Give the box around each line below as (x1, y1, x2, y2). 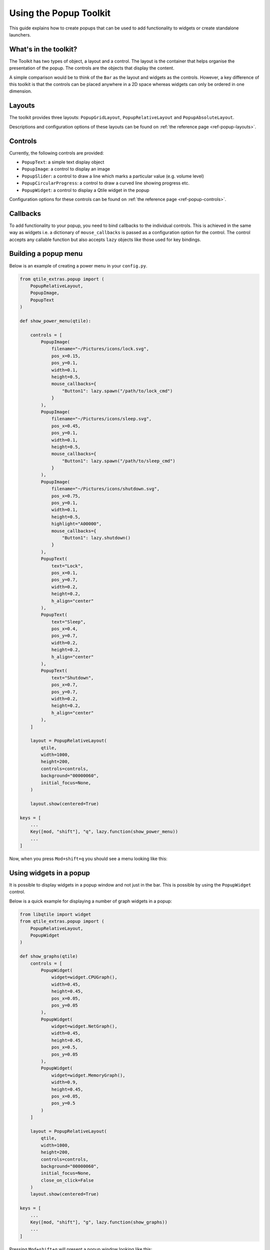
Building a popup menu (9, 249, 83, 258)
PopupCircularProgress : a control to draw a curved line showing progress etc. (21, 180, 190, 186)
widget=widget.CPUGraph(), (51, 974, 117, 980)
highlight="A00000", (51, 521, 102, 527)
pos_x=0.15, (51, 353, 81, 358)
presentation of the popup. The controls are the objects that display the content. (9, 65, 174, 71)
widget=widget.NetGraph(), (51, 1023, 117, 1029)
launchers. (9, 31, 31, 37)
